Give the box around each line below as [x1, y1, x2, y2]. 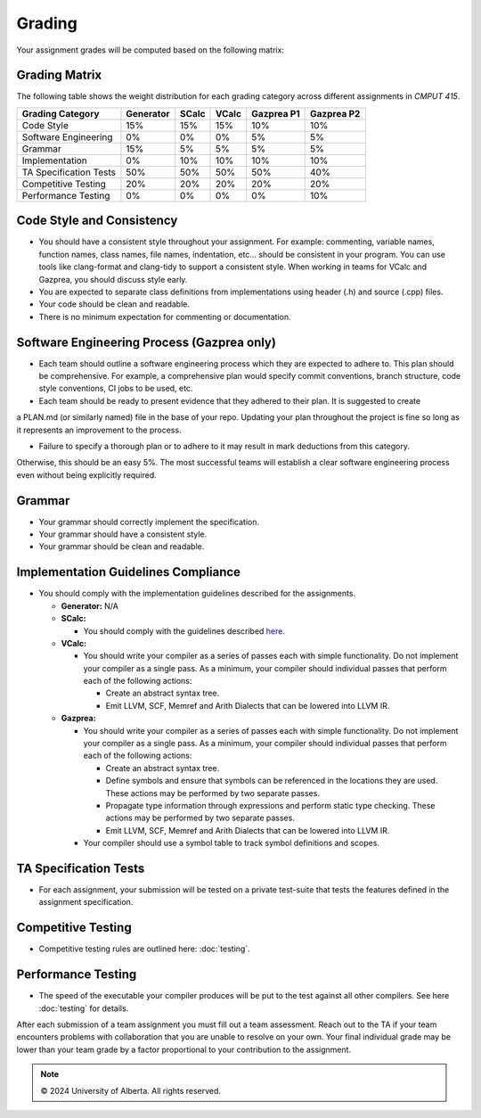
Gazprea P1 [250, 107, 300, 119]
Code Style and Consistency [16, 213, 178, 228]
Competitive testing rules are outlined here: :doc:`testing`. [38, 943, 250, 954]
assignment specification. [38, 897, 134, 908]
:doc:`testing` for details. [38, 1003, 129, 1014]
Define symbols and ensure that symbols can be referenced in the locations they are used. [105, 776, 438, 786]
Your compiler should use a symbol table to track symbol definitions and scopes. [83, 838, 380, 849]
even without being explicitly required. [16, 469, 157, 481]
